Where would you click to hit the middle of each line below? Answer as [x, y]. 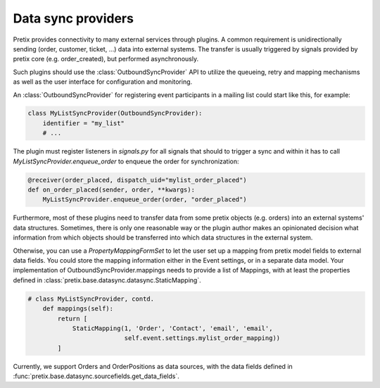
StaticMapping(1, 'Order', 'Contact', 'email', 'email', [172, 328]
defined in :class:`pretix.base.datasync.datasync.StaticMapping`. [107, 280]
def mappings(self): [78, 309]
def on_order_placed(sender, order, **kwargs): [111, 190]
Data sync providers [73, 18]
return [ [72, 318]
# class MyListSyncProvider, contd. [91, 299]
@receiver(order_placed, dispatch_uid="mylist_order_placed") [137, 180]
